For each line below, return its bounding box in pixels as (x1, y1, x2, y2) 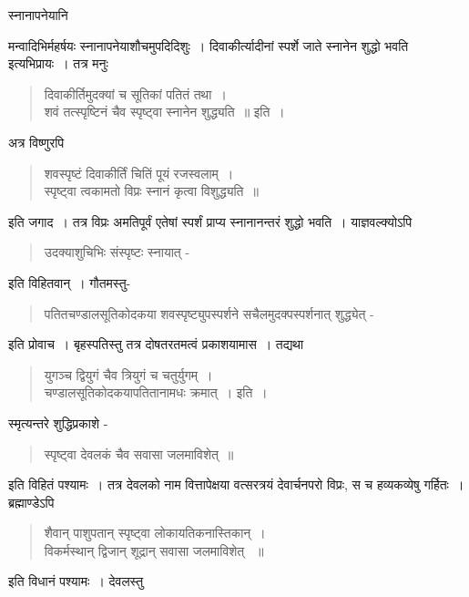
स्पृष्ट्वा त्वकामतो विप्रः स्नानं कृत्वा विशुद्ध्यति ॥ (44, 181, 259, 201)
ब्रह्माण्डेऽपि (8, 492, 55, 511)
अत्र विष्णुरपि (8, 132, 65, 151)
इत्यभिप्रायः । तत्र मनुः (8, 54, 108, 73)
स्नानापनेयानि (8, 5, 68, 24)
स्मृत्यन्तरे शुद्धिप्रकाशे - (8, 413, 108, 432)
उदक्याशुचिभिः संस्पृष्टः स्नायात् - (44, 242, 190, 262)
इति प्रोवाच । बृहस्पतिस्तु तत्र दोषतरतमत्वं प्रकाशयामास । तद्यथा (8, 335, 304, 354)
